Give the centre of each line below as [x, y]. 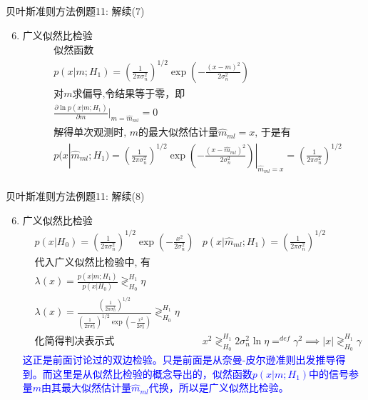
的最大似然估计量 [179, 133]
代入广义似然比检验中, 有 [93, 262]
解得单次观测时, [90, 133]
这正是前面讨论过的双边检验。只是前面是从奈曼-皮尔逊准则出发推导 [179, 359]
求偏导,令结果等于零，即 [129, 94]
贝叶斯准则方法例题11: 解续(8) [75, 196]
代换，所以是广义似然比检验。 [219, 387]
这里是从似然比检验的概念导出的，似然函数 [152, 373]
